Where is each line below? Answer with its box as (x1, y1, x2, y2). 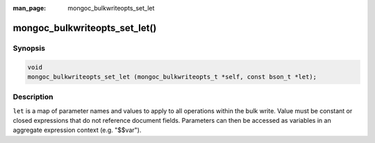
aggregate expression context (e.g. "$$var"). (12, 126, 142, 135)
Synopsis (12, 43, 45, 53)
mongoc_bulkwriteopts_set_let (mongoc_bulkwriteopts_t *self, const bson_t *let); (27, 73, 317, 81)
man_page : (12, 4, 47, 12)
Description (12, 92, 53, 102)
